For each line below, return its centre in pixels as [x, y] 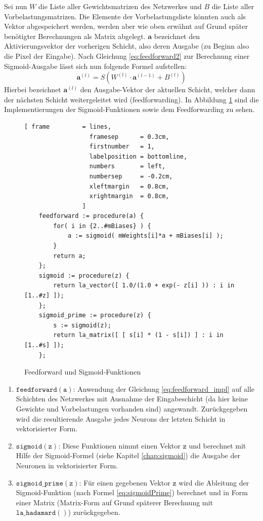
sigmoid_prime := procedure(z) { [95, 315]
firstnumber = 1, [122, 147]
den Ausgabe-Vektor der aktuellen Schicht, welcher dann [168, 89]
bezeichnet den [177, 36]
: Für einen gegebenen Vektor [125, 482]
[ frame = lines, [68, 126]
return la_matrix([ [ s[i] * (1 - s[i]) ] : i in [138, 335]
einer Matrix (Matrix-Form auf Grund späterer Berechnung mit [114, 502]
